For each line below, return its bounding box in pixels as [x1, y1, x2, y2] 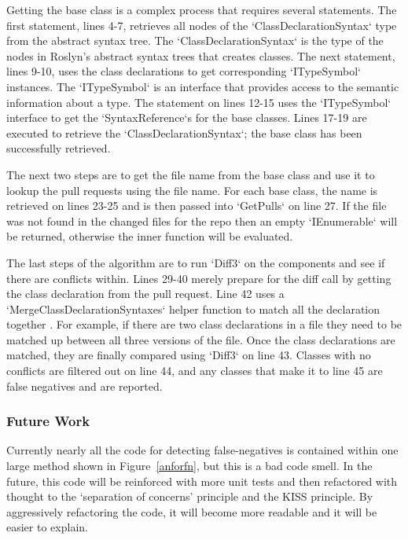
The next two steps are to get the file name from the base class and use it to [6, 166, 375, 182]
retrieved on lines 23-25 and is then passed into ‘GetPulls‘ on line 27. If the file [6, 197, 387, 214]
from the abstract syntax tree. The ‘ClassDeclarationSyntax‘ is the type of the [6, 32, 384, 49]
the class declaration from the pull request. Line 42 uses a [6, 285, 285, 302]
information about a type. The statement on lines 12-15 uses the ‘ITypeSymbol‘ [6, 94, 391, 110]
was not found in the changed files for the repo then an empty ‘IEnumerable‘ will [6, 212, 398, 229]
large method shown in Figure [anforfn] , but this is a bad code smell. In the [6, 457, 373, 474]
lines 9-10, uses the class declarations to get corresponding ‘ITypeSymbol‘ [6, 63, 361, 79]
